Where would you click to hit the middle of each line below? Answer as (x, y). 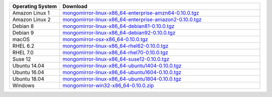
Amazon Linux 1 (31, 13)
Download (75, 6)
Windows (23, 85)
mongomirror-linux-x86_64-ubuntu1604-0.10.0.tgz (122, 72)
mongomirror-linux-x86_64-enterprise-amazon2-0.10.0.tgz (132, 19)
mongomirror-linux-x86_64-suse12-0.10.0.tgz (116, 59)
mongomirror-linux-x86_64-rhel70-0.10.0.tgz (115, 53)
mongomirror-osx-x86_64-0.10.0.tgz (105, 39)
